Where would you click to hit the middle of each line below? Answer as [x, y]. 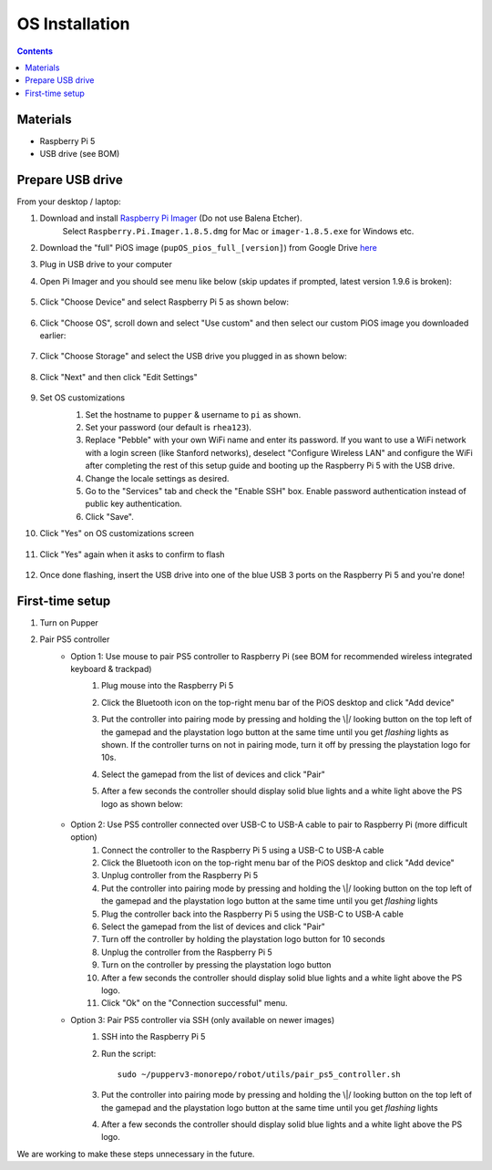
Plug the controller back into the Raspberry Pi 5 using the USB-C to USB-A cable [253, 914]
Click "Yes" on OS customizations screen [117, 533]
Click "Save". [109, 516]
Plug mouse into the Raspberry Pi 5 [168, 686]
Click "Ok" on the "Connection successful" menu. [195, 1003]
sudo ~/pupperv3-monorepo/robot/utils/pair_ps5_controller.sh [259, 1074]
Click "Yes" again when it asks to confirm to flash [132, 554]
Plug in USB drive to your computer [106, 264]
